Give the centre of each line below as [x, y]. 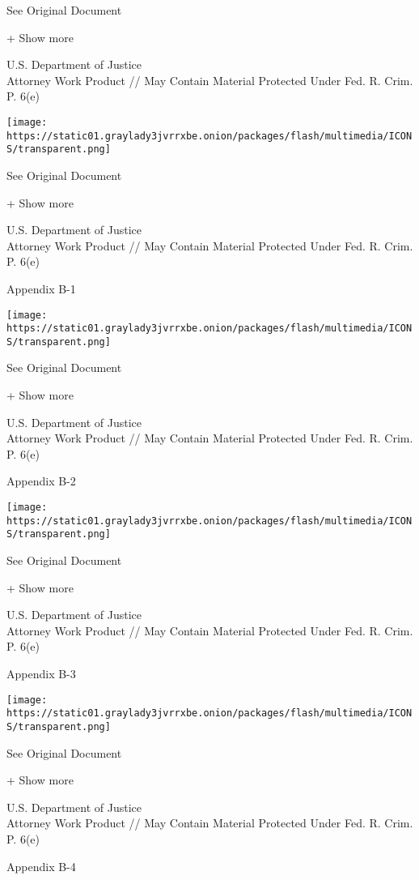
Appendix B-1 [41, 288]
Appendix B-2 [41, 481]
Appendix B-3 [41, 673]
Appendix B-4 [41, 866]
